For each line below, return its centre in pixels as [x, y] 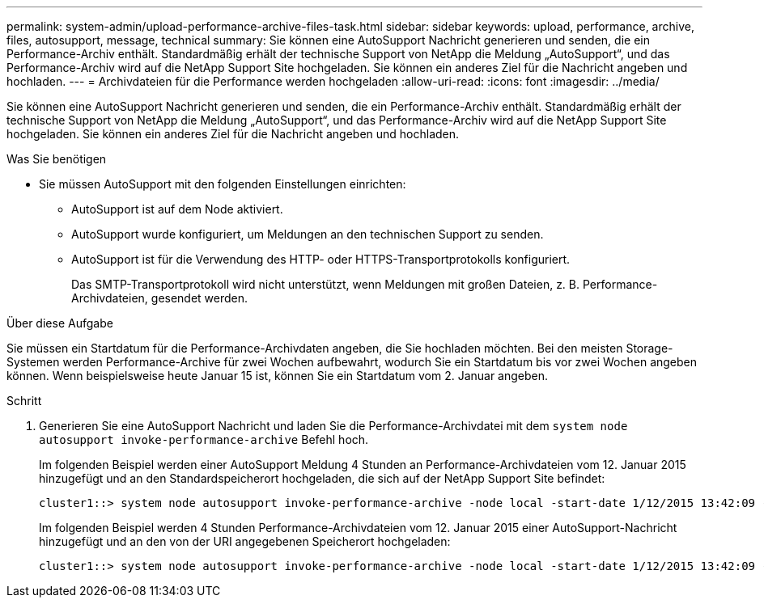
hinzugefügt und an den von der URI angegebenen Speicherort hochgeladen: [245, 541]
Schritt [24, 401]
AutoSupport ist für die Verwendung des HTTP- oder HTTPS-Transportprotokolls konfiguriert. [321, 259]
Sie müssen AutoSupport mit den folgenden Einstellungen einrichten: [223, 184]
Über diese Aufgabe [60, 323]
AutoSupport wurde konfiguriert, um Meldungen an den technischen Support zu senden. [308, 234]
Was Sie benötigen [57, 159]
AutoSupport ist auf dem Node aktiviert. [177, 209]
